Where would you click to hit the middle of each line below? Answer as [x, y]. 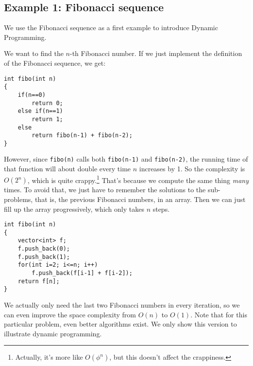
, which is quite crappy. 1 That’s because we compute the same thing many [138, 179]
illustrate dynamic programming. [53, 333]
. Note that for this [219, 314]
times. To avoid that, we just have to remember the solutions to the [105, 190]
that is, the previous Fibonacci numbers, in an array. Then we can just [140, 199]
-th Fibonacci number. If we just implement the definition [156, 53]
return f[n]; [39, 281]
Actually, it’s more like [49, 357]
